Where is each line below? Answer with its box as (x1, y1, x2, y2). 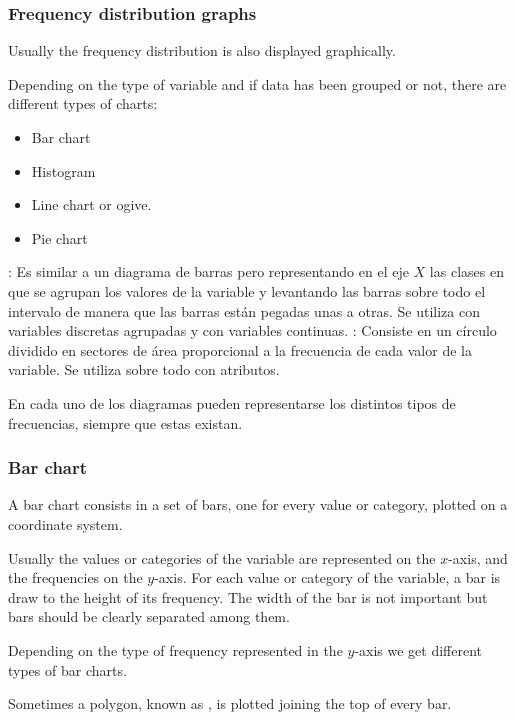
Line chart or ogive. (31, 194, 152, 215)
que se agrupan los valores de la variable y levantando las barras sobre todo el (8, 280, 486, 301)
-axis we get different (354, 639, 483, 660)
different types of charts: (8, 93, 158, 114)
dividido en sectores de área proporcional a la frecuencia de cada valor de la (8, 339, 472, 360)
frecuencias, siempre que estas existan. (8, 412, 243, 433)
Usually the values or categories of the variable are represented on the (8, 547, 436, 568)
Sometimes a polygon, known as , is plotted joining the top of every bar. (8, 693, 452, 714)
